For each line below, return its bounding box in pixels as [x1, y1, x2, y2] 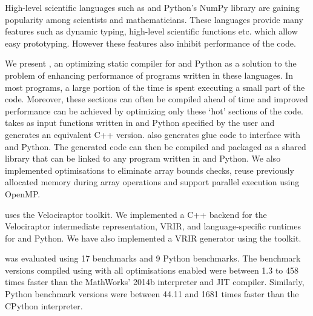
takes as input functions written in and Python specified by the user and [5, 116, 275, 129]
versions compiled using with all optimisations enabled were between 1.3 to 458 [5, 263, 298, 276]
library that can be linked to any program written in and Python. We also [5, 152, 281, 165]
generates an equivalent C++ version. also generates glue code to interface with [5, 128, 301, 140]
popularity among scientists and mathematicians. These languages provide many [5, 13, 303, 25]
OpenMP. [5, 187, 41, 200]
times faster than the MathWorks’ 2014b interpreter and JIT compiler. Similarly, [5, 275, 305, 288]
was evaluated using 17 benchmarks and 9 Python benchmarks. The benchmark [5, 252, 301, 265]
